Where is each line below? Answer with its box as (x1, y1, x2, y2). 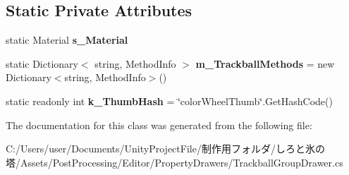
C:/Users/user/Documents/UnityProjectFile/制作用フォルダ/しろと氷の (6, 141, 325, 156)
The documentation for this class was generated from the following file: (6, 117, 312, 132)
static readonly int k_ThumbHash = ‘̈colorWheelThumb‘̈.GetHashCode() (6, 93, 333, 108)
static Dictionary (6, 56, 78, 71)
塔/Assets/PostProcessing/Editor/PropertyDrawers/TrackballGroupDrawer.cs (6, 155, 343, 169)
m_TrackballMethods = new (195, 56, 335, 71)
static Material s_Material (6, 32, 128, 47)
